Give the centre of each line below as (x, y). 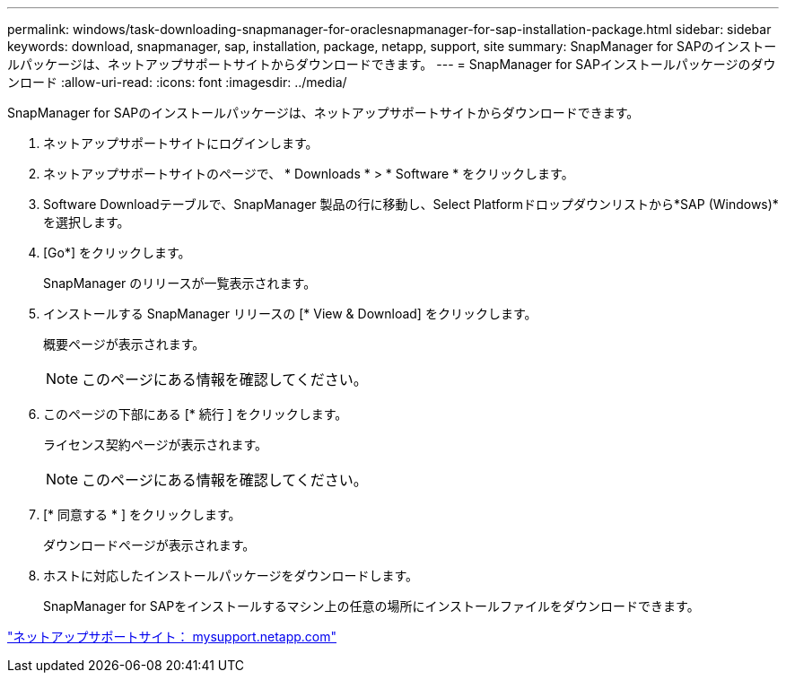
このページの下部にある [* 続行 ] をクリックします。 (196, 414)
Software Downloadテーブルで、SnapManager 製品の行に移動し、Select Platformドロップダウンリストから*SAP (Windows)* (411, 204)
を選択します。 (87, 222)
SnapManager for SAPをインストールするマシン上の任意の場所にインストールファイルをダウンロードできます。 (371, 606)
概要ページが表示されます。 (124, 344)
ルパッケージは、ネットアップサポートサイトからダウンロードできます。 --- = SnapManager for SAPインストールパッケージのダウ (392, 64)
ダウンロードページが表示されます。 (149, 545)
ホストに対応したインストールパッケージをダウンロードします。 (231, 575)
